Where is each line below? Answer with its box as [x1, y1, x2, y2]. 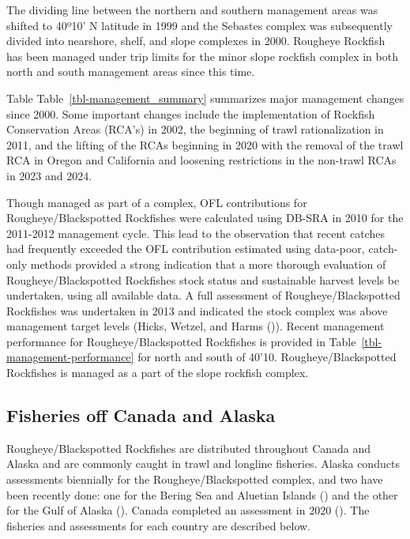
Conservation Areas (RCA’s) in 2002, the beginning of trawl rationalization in [6, 121, 384, 138]
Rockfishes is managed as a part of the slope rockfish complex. [6, 364, 309, 381]
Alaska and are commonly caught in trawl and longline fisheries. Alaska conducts [6, 455, 400, 472]
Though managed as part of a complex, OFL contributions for [6, 194, 307, 210]
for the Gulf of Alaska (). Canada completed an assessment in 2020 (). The [6, 502, 370, 518]
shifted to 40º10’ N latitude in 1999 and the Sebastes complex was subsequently [6, 17, 393, 33]
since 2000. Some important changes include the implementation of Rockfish [6, 105, 375, 122]
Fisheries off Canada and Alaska [6, 403, 276, 428]
